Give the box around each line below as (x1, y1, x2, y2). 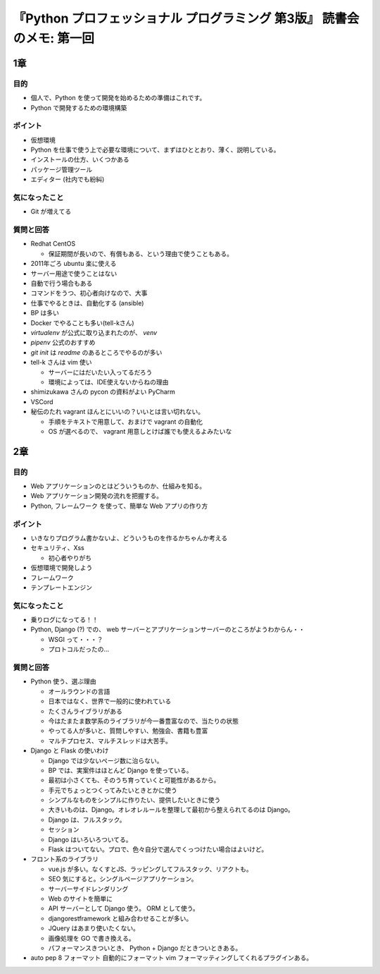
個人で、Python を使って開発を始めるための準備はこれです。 (30, 94, 206, 102)
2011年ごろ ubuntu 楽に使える (30, 260, 117, 268)
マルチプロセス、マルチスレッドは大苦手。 (48, 736, 172, 745)
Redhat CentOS (30, 240, 76, 248)
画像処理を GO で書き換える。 (48, 934, 135, 942)
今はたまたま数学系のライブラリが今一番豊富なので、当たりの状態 (48, 717, 239, 725)
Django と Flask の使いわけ (30, 746, 109, 755)
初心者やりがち (48, 554, 91, 562)
